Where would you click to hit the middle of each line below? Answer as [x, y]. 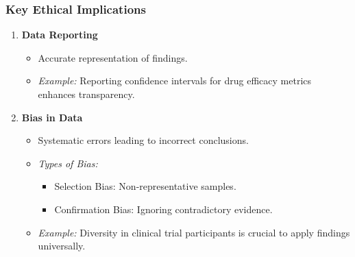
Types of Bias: [68, 163]
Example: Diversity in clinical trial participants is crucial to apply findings [194, 232]
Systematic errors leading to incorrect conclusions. [143, 140]
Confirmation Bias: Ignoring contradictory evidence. [163, 209]
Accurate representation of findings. [113, 57]
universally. [62, 246]
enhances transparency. [86, 94]
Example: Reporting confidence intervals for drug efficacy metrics [175, 81]
